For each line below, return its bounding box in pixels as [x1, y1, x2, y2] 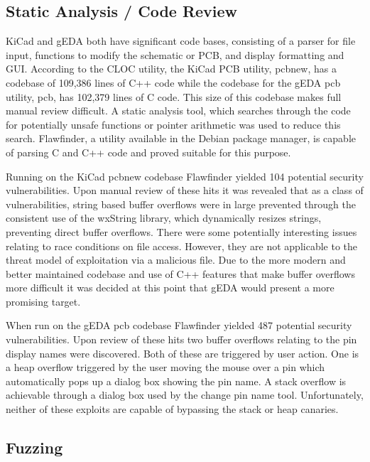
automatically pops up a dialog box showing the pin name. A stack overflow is [6, 373, 347, 388]
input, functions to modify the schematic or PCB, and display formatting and [6, 47, 344, 62]
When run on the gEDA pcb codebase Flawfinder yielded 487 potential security [6, 318, 352, 333]
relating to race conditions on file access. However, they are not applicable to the [6, 238, 358, 253]
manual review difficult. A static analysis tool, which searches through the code [6, 103, 351, 118]
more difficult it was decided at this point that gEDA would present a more [6, 280, 334, 295]
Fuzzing [6, 436, 63, 458]
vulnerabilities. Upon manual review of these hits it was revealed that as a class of [6, 183, 364, 198]
